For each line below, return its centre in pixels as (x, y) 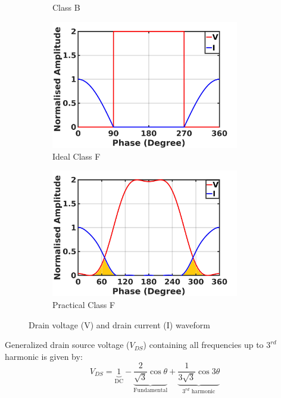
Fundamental (151, 390)
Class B (66, 7)
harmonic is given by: (44, 356)
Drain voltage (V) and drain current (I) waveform (119, 324)
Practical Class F (84, 305)
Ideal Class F (77, 156)
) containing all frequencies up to (203, 345)
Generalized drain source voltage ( (67, 345)
